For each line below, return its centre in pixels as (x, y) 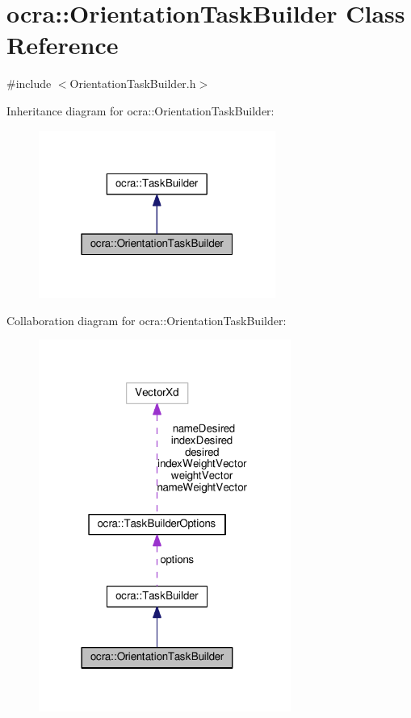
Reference (63, 45)
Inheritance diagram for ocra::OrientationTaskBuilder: (140, 110)
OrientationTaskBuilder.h (133, 83)
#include (29, 83)
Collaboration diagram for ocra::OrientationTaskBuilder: (147, 320)
